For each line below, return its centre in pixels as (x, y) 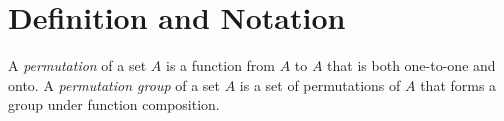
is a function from (220, 65)
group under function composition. (114, 104)
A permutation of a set (77, 65)
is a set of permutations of (320, 84)
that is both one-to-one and (411, 65)
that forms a (458, 84)
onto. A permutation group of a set (114, 84)
